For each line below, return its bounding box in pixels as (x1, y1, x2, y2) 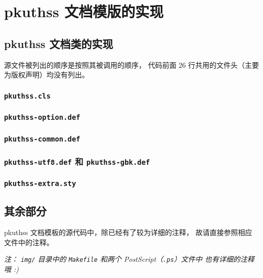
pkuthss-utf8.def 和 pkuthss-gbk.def (4, 155, 150, 167)
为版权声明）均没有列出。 (4, 69, 89, 80)
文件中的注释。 (4, 237, 54, 247)
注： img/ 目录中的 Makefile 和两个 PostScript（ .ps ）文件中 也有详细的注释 (4, 254, 254, 264)
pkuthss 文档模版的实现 (4, 1, 164, 22)
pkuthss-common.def (4, 134, 80, 143)
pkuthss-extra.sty (4, 179, 76, 188)
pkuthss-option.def (4, 113, 80, 122)
